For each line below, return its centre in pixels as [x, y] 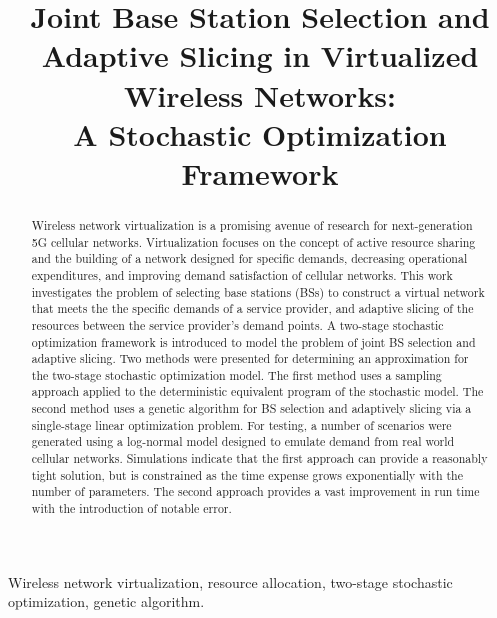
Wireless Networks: [260, 94]
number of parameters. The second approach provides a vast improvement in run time [255, 491]
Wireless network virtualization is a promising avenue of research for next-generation [252, 224]
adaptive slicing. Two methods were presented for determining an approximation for [250, 358]
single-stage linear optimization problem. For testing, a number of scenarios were [241, 424]
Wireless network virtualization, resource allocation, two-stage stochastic [230, 581]
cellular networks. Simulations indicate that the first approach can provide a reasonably [259, 458]
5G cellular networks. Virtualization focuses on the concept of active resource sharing [253, 241]
